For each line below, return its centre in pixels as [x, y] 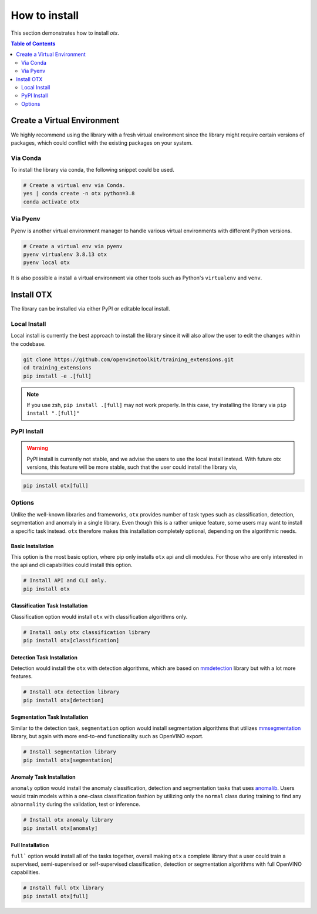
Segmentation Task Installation [50, 717]
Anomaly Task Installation [43, 777]
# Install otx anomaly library [68, 820]
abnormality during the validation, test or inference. [75, 804]
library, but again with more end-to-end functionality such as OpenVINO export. [107, 736]
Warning [37, 448]
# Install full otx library [63, 888]
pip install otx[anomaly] [60, 828]
